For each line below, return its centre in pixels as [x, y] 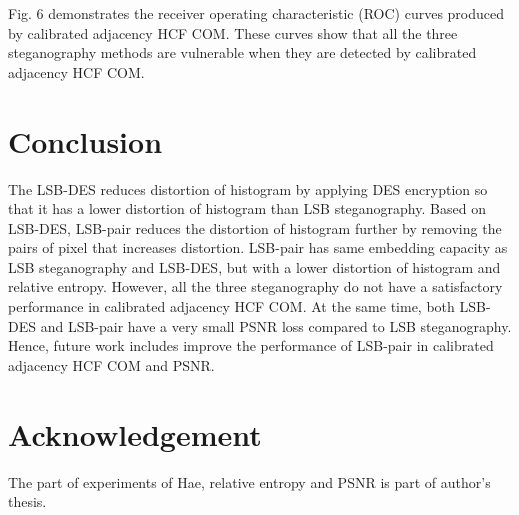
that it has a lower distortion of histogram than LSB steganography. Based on [247, 208]
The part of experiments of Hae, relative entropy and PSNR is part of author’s [249, 481]
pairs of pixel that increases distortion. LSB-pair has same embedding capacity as [258, 247]
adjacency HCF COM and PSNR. [111, 364]
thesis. [27, 501]
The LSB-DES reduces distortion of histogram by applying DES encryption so [248, 188]
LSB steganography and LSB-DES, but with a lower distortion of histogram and [254, 266]
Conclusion [85, 140]
